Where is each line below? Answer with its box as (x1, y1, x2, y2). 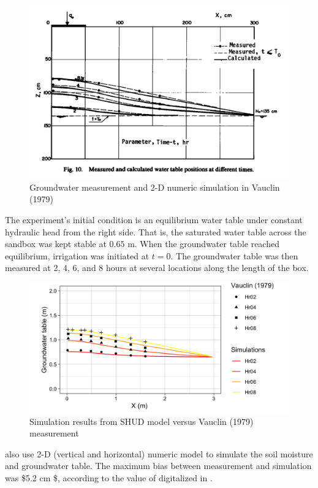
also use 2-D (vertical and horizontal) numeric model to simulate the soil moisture (5, 447, 313, 460)
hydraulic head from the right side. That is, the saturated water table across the (5, 225, 306, 238)
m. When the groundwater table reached (127, 237, 279, 250)
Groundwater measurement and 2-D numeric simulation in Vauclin (29, 180, 280, 193)
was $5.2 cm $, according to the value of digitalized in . (5, 471, 213, 484)
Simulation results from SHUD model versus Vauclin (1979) (29, 414, 254, 427)
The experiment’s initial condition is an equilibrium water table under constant (5, 213, 303, 226)
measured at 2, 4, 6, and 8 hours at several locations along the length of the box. (5, 261, 309, 274)
